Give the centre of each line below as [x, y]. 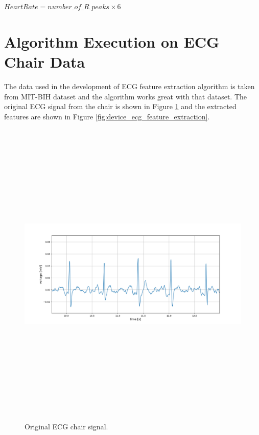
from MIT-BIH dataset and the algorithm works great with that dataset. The [126, 96]
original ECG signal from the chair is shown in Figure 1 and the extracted [120, 106]
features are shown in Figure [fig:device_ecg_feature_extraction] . [107, 116]
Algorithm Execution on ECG [112, 41]
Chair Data [45, 61]
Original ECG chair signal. [66, 426]
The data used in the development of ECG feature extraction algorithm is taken [129, 86]
